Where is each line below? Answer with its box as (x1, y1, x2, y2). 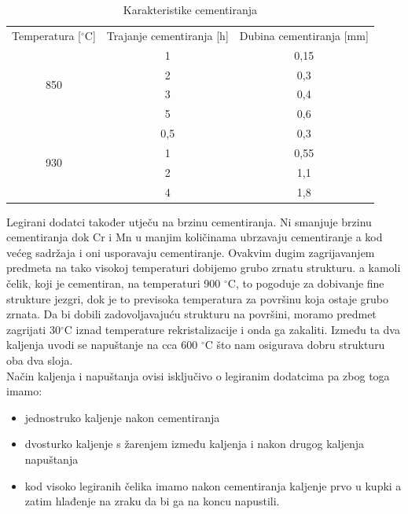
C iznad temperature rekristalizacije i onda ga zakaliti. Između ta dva (64, 321, 400, 337)
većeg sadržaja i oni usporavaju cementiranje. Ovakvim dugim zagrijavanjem (6, 244, 375, 260)
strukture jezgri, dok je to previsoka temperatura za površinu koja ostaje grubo (6, 290, 388, 307)
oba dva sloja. (6, 352, 73, 369)
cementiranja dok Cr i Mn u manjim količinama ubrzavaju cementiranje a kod (6, 229, 383, 245)
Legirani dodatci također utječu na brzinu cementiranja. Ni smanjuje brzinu (6, 213, 372, 229)
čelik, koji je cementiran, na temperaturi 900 (6, 275, 221, 292)
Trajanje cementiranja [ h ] (106, 27, 229, 43)
